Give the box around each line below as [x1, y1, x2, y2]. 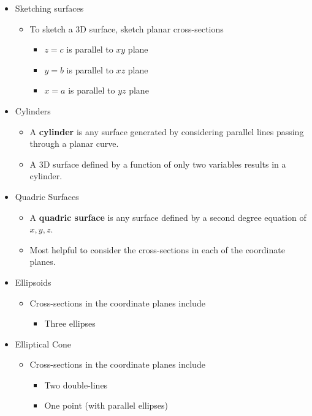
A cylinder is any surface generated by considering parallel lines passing [29, 125, 304, 138]
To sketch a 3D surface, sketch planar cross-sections [29, 22, 224, 35]
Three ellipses [44, 317, 96, 330]
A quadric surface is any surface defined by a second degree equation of [29, 210, 306, 223]
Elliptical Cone [15, 337, 72, 350]
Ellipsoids [15, 275, 51, 288]
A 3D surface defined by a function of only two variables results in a [29, 157, 286, 170]
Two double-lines [44, 378, 108, 391]
